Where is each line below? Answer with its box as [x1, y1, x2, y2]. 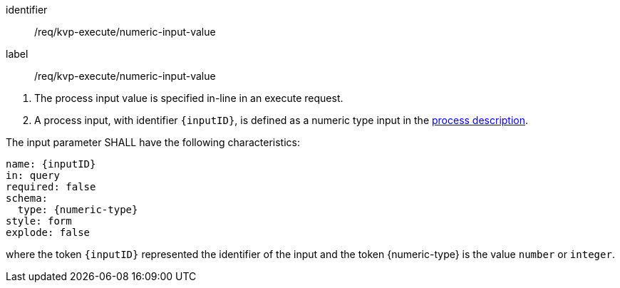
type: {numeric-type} [17, 204, 138, 215]
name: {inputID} [6, 158, 96, 170]
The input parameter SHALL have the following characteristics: [6, 136, 300, 148]
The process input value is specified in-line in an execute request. [34, 92, 343, 104]
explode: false [6, 227, 91, 238]
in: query [6, 170, 60, 181]
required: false [6, 181, 96, 192]
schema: [6, 192, 48, 204]
